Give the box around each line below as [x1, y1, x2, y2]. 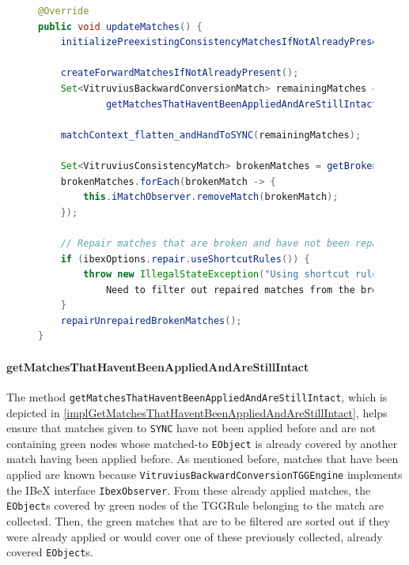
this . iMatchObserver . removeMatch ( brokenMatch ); [83, 191, 339, 203]
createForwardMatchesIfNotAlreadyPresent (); [60, 67, 299, 79]
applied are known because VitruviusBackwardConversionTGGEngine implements [6, 466, 403, 483]
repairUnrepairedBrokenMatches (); [60, 315, 242, 326]
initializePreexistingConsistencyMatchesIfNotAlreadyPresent [60, 36, 389, 48]
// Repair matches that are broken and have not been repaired [60, 237, 401, 249]
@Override [38, 6, 89, 17]
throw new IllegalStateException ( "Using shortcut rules [83, 269, 384, 281]
